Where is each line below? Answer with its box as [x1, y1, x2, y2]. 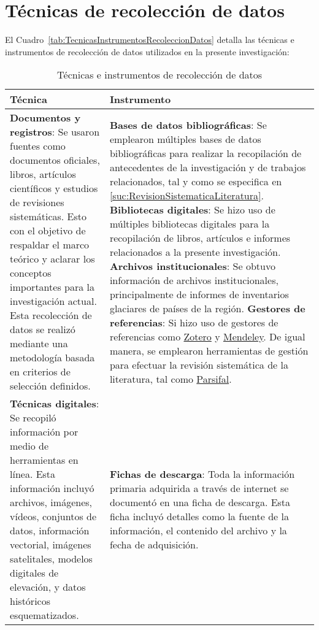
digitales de [10, 566, 59, 580]
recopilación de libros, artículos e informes [109, 230, 291, 245]
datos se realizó [10, 322, 75, 337]
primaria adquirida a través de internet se [109, 481, 289, 496]
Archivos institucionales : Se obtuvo [109, 258, 275, 273]
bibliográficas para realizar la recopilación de [109, 145, 302, 160]
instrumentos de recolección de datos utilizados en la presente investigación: [5, 45, 290, 58]
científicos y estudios [10, 181, 98, 196]
